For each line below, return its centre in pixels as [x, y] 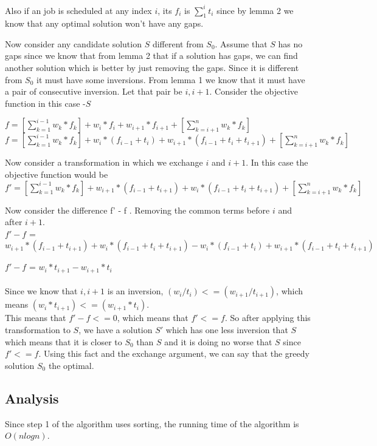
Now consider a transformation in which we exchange [104, 162]
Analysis [32, 398]
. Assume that [241, 43]
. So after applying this [268, 318]
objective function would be [57, 174]
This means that [36, 318]
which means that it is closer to [64, 341]
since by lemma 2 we [255, 10]
